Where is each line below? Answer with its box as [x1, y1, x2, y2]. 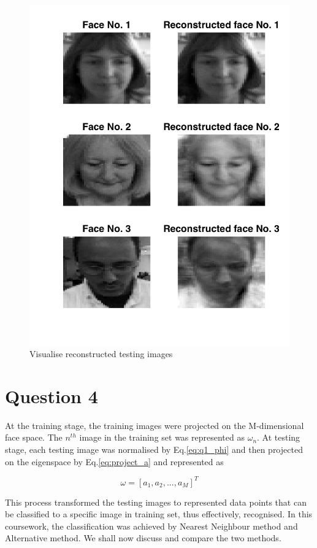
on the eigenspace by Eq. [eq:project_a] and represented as [5, 455, 224, 468]
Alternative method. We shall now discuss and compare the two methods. [5, 531, 281, 544]
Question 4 [5, 383, 98, 408]
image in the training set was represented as [79, 431, 245, 444]
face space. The [5, 431, 63, 444]
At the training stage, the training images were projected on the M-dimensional [5, 419, 304, 431]
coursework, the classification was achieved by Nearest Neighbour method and [5, 519, 298, 532]
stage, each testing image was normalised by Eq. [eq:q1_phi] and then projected [5, 443, 303, 455]
